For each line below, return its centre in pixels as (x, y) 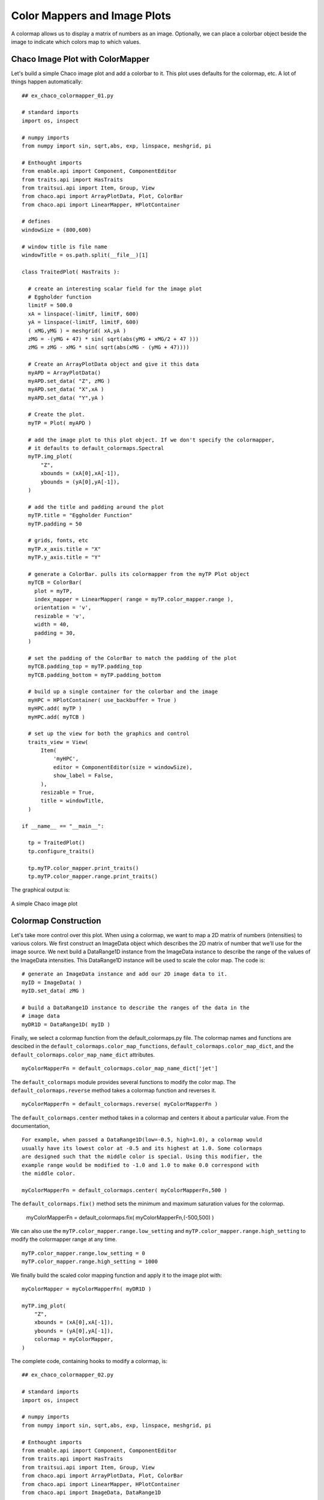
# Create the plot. (56, 415)
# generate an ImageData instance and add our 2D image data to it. (124, 974)
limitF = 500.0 (50, 305)
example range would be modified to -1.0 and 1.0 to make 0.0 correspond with (140, 1165)
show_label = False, (83, 776)
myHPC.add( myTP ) (55, 709)
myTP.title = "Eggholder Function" (80, 515)
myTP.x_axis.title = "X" (64, 549)
